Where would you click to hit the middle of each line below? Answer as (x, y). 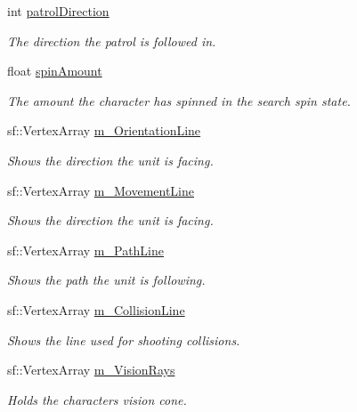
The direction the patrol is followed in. (112, 40)
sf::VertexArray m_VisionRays (91, 370)
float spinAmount (55, 71)
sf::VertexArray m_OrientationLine (104, 130)
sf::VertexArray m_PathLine (86, 250)
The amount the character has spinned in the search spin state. (179, 100)
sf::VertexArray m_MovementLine (101, 190)
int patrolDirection (58, 11)
